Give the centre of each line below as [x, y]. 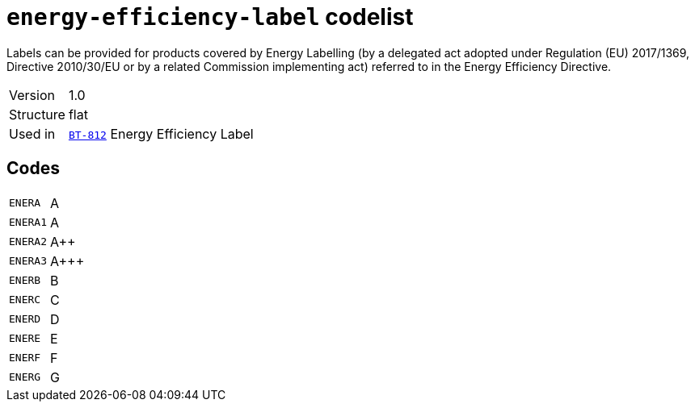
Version [32, 95]
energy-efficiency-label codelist [210, 17]
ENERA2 [28, 242]
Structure [37, 114]
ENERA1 [28, 223]
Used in [32, 133]
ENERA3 [28, 261]
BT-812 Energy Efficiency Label [161, 133]
